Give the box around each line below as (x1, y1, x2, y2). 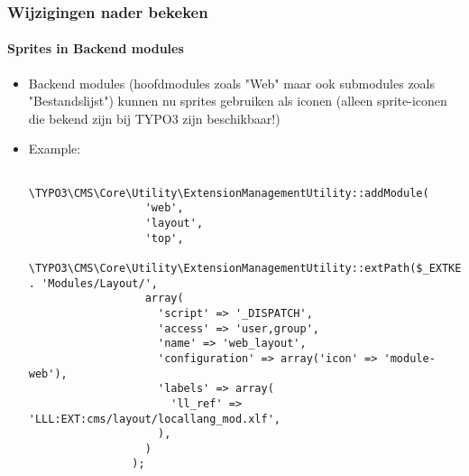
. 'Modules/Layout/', (28, 276, 158, 290)
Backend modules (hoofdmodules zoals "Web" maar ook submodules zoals (28, 73, 436, 92)
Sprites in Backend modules (7, 39, 184, 58)
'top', (144, 231, 184, 245)
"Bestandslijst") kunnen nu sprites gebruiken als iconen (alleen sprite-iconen (28, 91, 447, 110)
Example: (28, 139, 81, 158)
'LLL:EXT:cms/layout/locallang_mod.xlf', (28, 412, 280, 425)
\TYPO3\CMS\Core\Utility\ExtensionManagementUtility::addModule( (28, 186, 429, 200)
